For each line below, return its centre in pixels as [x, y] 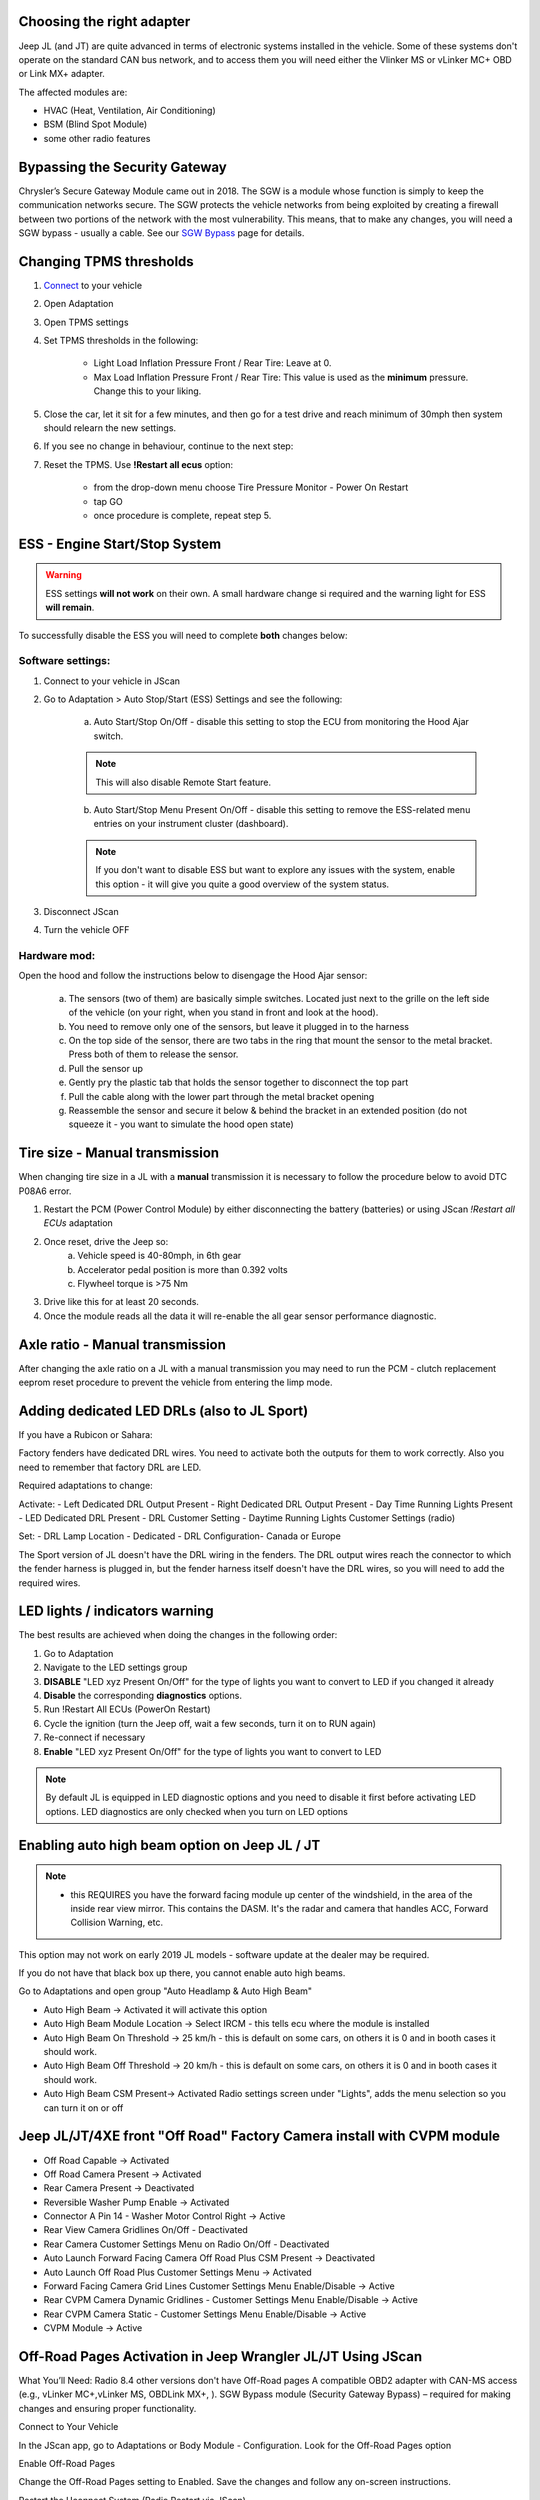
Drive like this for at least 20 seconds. [121, 1302]
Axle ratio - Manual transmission [122, 1344]
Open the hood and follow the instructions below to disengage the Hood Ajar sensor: [193, 976]
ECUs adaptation [78, 1223]
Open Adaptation [78, 304]
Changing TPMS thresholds [106, 261]
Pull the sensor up [106, 1068]
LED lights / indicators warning [116, 1611]
